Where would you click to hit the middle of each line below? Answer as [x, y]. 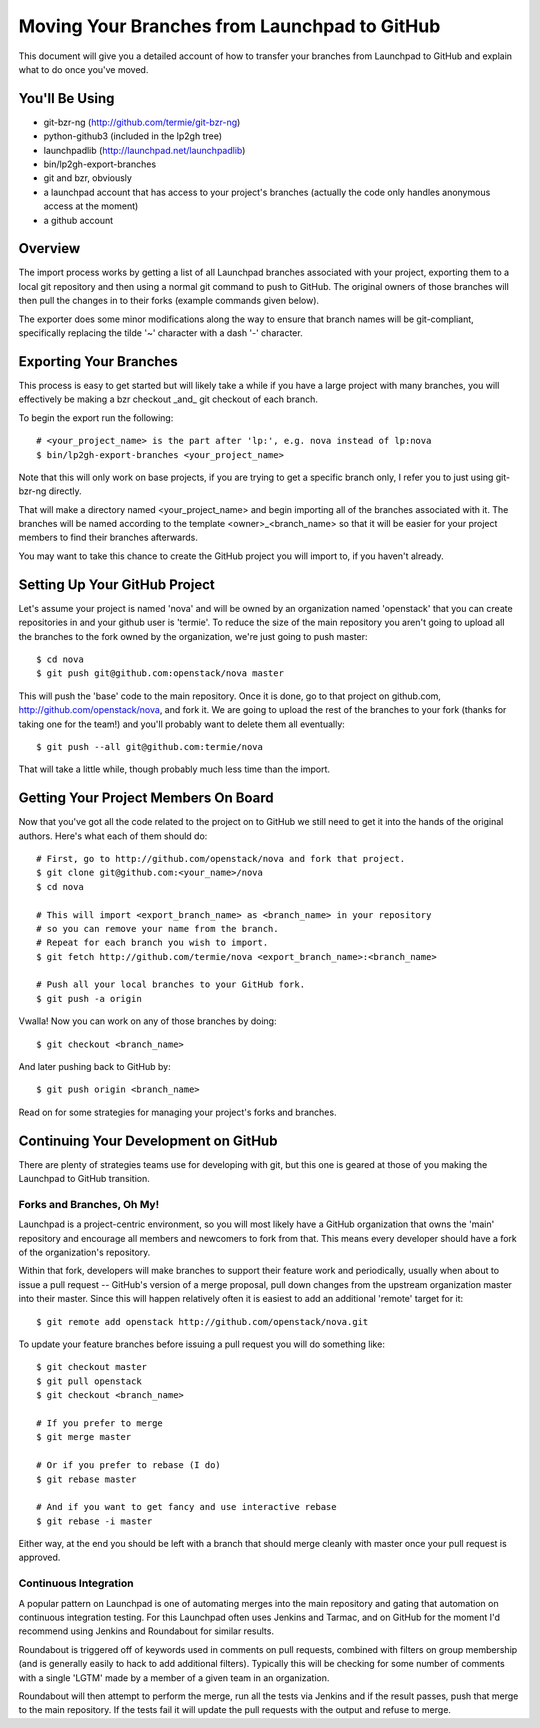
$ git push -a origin [89, 998]
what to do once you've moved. [83, 69]
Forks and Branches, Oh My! [89, 1204]
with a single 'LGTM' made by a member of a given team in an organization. [174, 1677]
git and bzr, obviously [87, 178]
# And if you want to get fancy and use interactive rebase [186, 1507]
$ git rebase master [86, 1479]
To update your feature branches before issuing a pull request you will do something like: [201, 1344]
